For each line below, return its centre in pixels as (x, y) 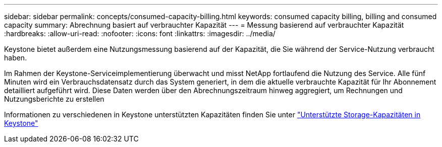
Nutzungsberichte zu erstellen (54, 99)
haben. (16, 58)
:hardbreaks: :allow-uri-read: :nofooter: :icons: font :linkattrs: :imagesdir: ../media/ (140, 33)
